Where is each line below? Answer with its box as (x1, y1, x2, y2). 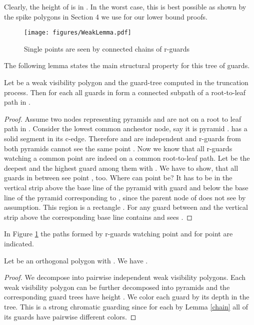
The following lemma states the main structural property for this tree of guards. (4, 60, 250, 71)
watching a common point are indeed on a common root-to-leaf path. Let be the (4, 153, 250, 163)
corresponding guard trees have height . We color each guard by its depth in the (4, 291, 249, 302)
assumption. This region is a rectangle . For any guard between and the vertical (4, 202, 248, 212)
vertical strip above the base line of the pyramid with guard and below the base (4, 182, 248, 192)
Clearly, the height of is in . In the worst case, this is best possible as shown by (4, 2, 246, 12)
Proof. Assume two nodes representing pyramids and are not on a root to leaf (4, 113, 241, 124)
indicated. (4, 238, 34, 248)
